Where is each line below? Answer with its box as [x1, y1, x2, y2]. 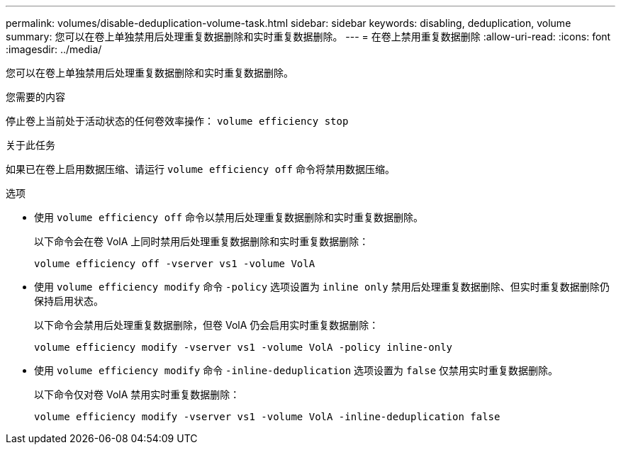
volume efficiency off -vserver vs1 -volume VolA [34, 258, 315, 269]
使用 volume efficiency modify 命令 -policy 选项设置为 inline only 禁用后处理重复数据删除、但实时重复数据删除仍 [34, 281, 610, 293]
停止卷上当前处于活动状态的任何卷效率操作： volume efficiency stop [6, 115, 349, 127]
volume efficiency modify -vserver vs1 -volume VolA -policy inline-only [34, 342, 453, 353]
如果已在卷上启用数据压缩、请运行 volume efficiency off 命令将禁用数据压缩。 [6, 163, 395, 175]
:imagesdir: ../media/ [6, 43, 102, 55]
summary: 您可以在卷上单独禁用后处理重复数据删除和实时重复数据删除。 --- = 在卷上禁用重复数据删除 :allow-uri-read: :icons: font [6, 30, 611, 43]
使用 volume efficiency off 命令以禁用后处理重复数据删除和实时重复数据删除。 [34, 211, 423, 223]
